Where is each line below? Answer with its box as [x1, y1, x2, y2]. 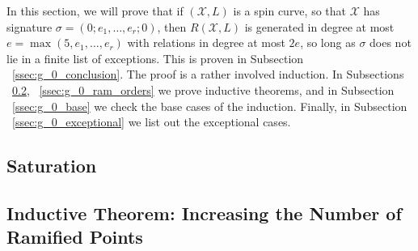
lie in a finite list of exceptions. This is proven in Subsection [6, 49, 304, 66]
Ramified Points [6, 224, 143, 249]
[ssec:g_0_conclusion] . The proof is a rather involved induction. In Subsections [12, 66, 404, 83]
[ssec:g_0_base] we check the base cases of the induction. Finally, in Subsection [12, 97, 407, 114]
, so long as [300, 34, 356, 51]
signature [6, 18, 53, 35]
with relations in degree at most [127, 34, 285, 51]
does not [369, 34, 412, 51]
